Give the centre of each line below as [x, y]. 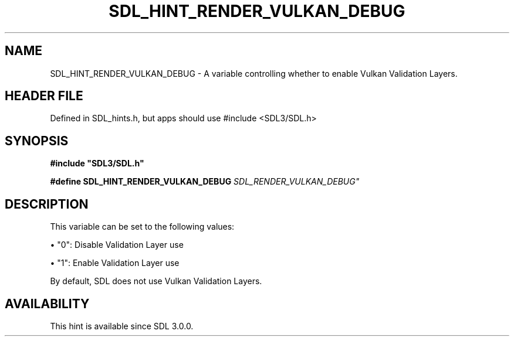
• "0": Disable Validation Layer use [117, 245]
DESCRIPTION [47, 204]
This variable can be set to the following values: [142, 227]
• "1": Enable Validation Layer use [115, 263]
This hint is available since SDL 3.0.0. [122, 326]
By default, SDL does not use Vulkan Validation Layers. [156, 281]
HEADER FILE [44, 96]
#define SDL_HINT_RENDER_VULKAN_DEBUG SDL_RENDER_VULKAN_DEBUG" [205, 182]
